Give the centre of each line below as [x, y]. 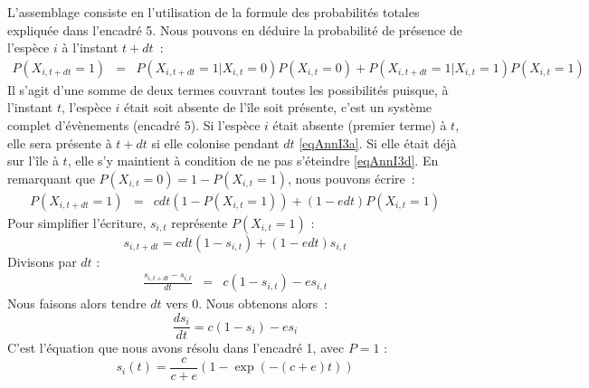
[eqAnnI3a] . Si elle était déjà [378, 142]
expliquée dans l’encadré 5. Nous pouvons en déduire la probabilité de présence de [235, 29]
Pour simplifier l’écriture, [77, 222]
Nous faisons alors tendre [77, 303]
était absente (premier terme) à [360, 125]
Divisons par [42, 261]
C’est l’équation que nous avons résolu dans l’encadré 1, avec [176, 348]
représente [199, 222]
